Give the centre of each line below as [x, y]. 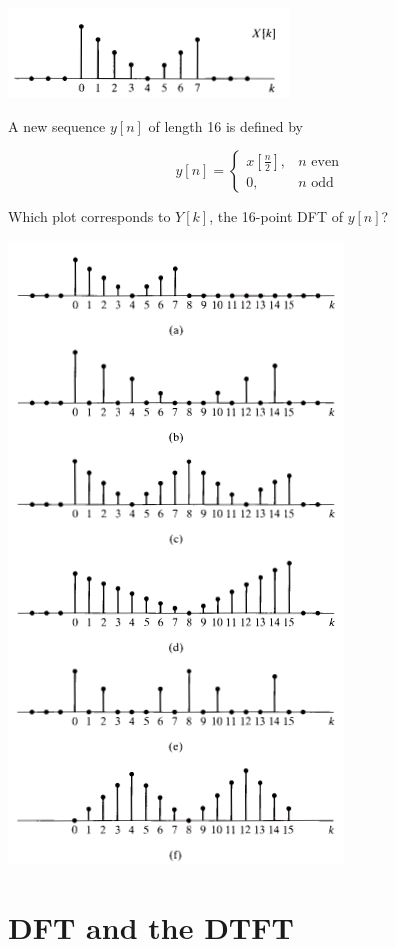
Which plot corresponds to [89, 216]
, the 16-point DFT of [276, 216]
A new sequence [57, 125]
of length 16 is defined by [226, 125]
